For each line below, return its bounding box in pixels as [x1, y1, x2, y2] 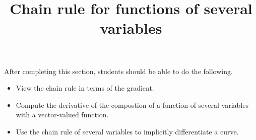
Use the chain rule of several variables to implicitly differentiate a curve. [16, 126, 239, 136]
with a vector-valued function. [16, 109, 109, 120]
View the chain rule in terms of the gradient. [16, 83, 154, 93]
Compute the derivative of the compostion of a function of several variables [16, 99, 248, 110]
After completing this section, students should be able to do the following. [4, 65, 233, 76]
